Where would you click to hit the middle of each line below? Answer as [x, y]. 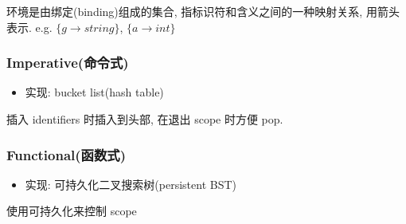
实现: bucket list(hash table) [94, 92]
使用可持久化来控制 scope [72, 211]
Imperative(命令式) [68, 63]
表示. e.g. [29, 27]
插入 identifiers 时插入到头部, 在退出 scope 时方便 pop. [145, 119]
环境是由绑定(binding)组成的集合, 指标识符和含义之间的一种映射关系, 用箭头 [203, 11]
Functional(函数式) [66, 154]
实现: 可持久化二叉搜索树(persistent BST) [131, 184]
